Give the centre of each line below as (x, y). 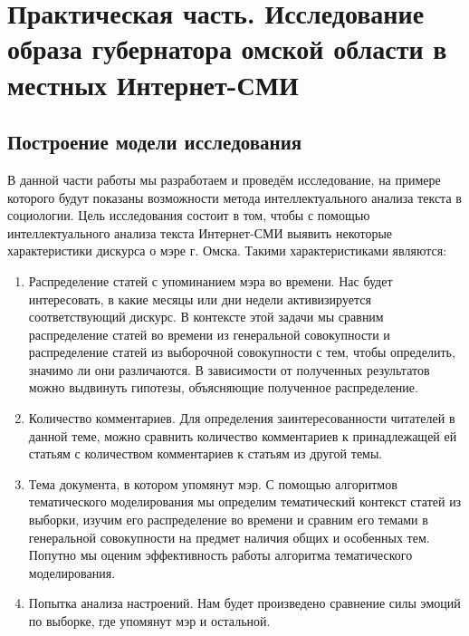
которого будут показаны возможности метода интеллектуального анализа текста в (234, 197)
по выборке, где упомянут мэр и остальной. (149, 621)
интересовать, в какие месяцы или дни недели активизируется (200, 299)
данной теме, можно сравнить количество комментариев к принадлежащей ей (243, 435)
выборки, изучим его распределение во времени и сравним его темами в (228, 520)
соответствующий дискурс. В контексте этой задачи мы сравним (206, 317)
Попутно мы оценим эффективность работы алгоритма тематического (220, 555)
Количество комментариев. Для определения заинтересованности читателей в (242, 418)
